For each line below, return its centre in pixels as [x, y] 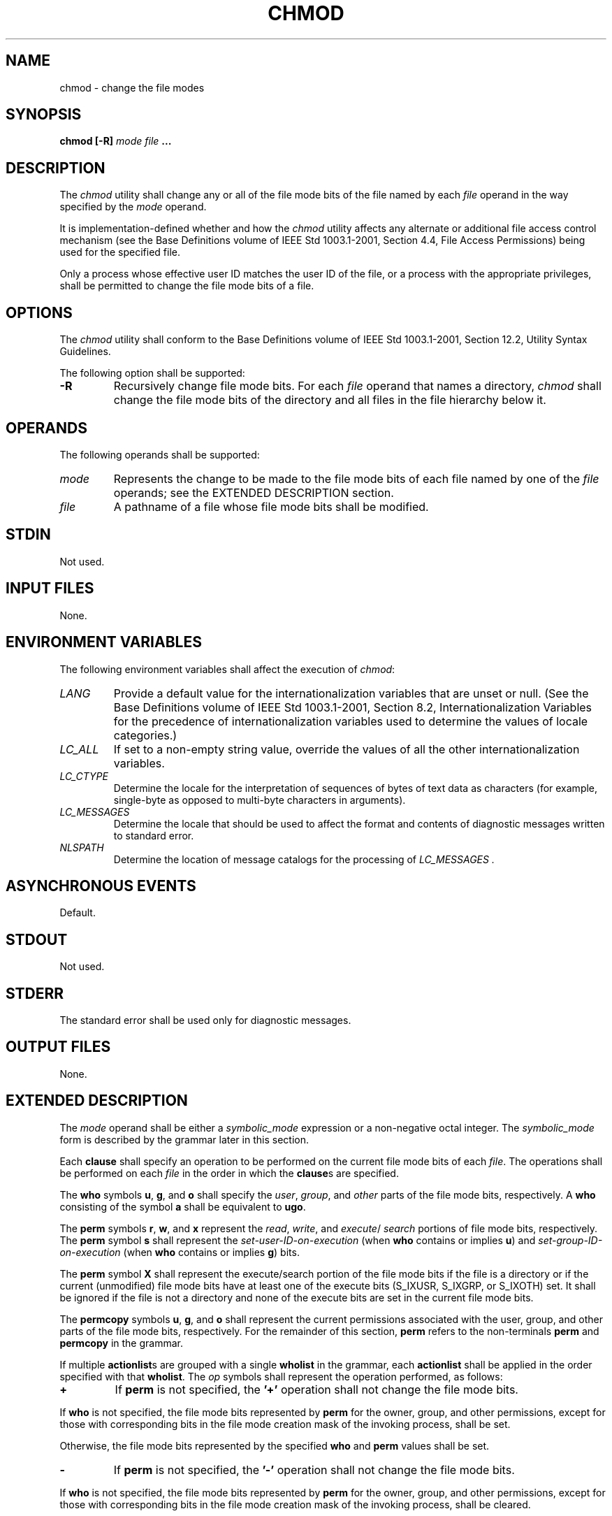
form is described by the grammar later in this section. [184, 1139]
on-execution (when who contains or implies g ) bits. [180, 1252]
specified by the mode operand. [133, 207]
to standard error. [154, 835]
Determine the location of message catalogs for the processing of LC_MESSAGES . [304, 859]
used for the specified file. [120, 252]
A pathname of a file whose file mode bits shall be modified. [271, 506]
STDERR [35, 993]
